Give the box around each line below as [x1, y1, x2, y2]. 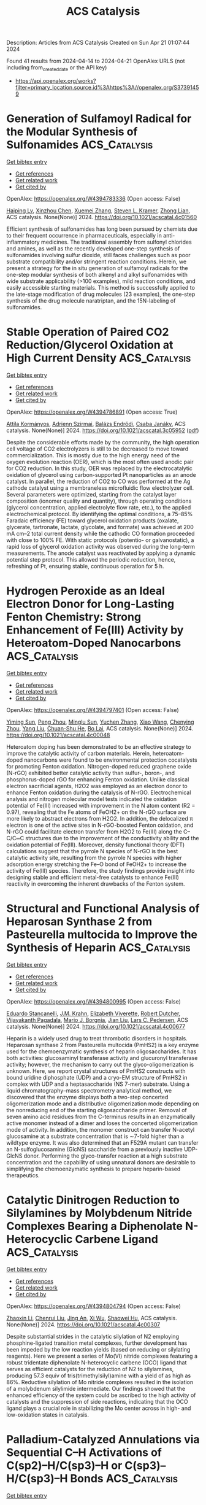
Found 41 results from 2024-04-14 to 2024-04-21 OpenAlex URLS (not [6, 57, 185, 65]
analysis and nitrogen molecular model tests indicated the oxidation [6, 795, 177, 802]
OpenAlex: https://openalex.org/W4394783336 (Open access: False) [6, 195, 181, 202]
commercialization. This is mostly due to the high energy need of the [6, 451, 180, 458]
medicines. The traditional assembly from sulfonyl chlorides [40, 238, 192, 246]
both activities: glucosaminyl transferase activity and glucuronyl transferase [6, 1054, 198, 1061]
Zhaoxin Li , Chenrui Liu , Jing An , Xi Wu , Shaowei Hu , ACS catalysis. [6, 1314, 177, 1321]
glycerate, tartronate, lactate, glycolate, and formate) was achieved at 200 [6, 523, 194, 530]
